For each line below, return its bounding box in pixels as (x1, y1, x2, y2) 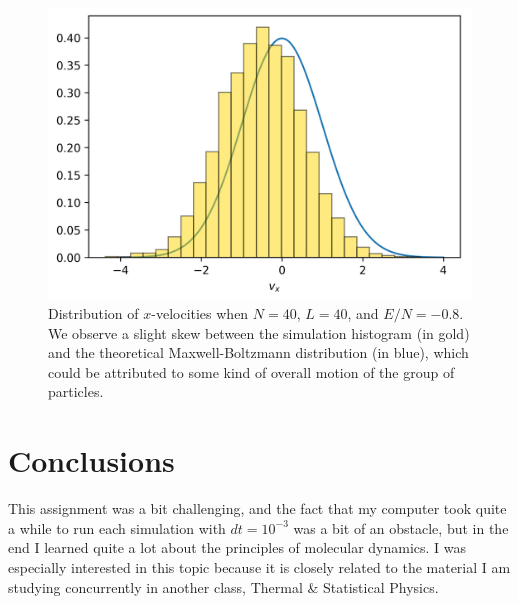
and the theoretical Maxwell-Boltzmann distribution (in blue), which (48, 342, 469, 363)
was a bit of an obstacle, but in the (293, 517, 509, 538)
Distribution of (48, 303, 139, 324)
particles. (48, 381, 104, 402)
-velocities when (151, 303, 249, 324)
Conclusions (8, 440, 175, 481)
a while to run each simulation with (8, 517, 226, 538)
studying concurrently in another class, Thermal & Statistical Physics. (8, 576, 439, 597)
